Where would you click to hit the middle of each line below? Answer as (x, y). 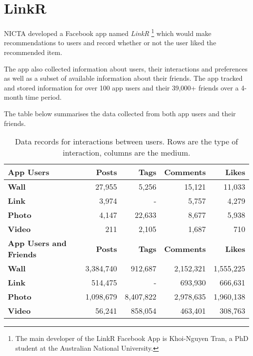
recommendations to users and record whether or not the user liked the (110, 43)
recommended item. (33, 52)
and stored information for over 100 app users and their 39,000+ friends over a (121, 87)
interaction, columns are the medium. (126, 153)
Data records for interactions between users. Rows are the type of (126, 142)
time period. (43, 97)
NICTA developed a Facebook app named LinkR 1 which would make (108, 32)
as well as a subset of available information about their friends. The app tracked (123, 78)
